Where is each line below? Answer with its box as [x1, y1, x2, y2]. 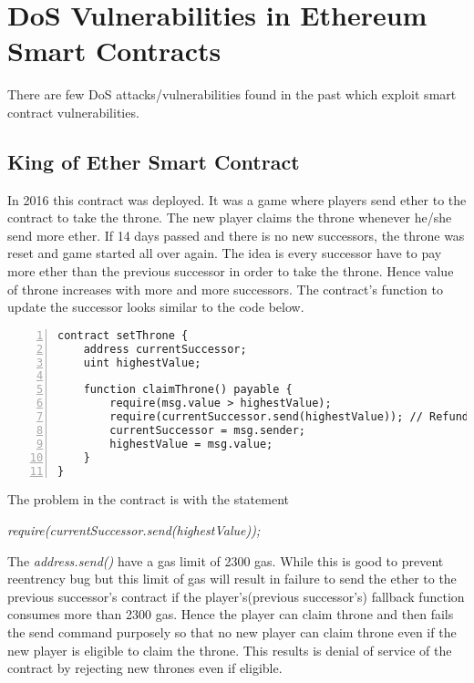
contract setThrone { [57, 328, 189, 342]
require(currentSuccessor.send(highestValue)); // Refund [109, 410, 469, 424]
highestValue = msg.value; [109, 437, 273, 450]
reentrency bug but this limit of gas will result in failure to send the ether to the [7, 569, 457, 588]
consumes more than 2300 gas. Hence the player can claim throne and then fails [7, 605, 454, 624]
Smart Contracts [7, 32, 222, 69]
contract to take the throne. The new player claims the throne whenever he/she [7, 208, 452, 227]
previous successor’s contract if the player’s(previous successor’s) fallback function [7, 586, 465, 605]
